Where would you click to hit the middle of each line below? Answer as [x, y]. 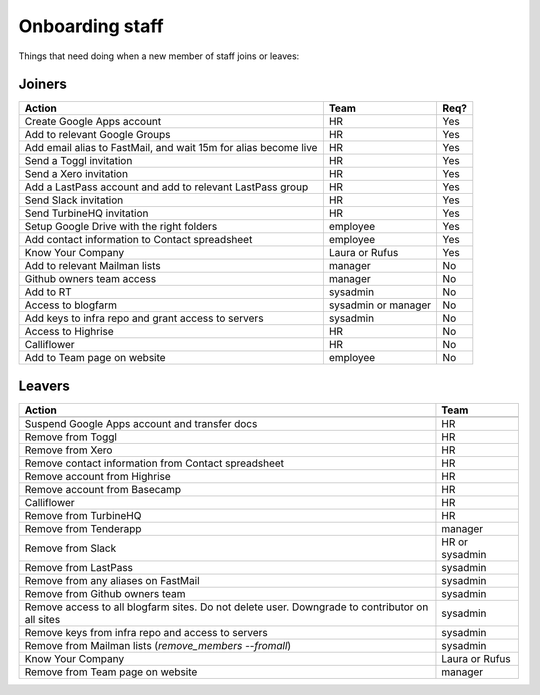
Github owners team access [90, 279]
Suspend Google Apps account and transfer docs [141, 423]
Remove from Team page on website [111, 672]
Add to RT [48, 292]
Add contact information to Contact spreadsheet [138, 240]
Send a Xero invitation [76, 174]
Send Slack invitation [74, 200]
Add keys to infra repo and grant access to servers [144, 318]
